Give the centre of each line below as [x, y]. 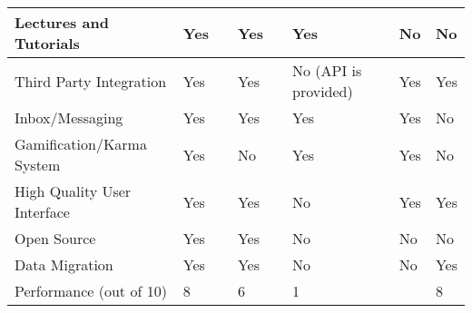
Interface [42, 212]
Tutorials [47, 43]
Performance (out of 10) [91, 291]
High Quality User [73, 191]
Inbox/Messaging [69, 117]
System [38, 165]
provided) [323, 91]
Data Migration [64, 264]
